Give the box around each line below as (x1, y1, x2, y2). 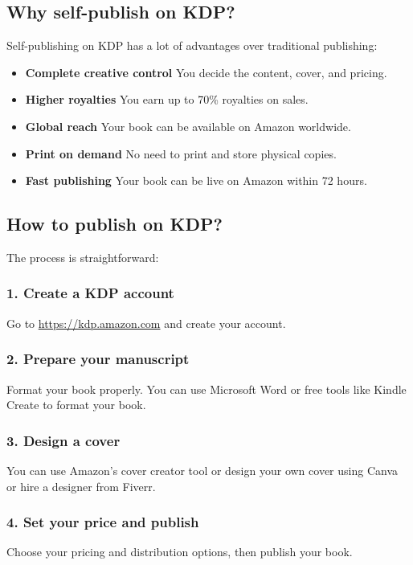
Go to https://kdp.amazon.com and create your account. (6, 314, 286, 331)
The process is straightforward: (6, 248, 159, 265)
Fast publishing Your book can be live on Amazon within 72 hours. (25, 172, 367, 189)
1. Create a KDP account (6, 283, 174, 303)
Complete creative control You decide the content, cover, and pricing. (25, 63, 387, 80)
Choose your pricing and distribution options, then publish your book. (6, 543, 353, 560)
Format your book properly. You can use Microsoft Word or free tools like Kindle (6, 380, 407, 397)
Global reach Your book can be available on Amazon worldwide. (25, 117, 351, 134)
